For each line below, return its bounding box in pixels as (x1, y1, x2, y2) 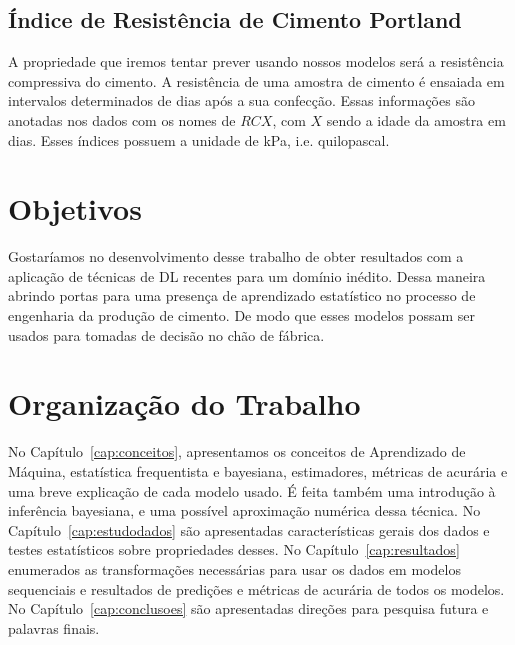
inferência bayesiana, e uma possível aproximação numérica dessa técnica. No (8, 500, 481, 521)
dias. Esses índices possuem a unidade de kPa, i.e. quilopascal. (8, 129, 390, 150)
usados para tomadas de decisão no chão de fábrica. (8, 324, 325, 345)
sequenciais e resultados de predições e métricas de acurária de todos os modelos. (8, 578, 505, 599)
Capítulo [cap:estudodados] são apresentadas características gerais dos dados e (8, 519, 490, 540)
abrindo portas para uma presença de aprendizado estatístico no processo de (8, 285, 476, 306)
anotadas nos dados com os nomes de (8, 109, 236, 130)
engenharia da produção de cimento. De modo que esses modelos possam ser (8, 305, 476, 326)
